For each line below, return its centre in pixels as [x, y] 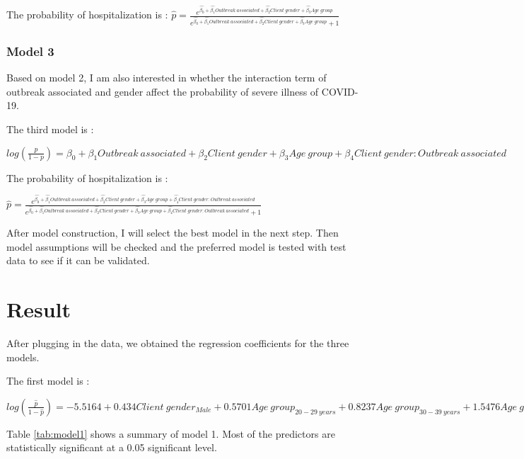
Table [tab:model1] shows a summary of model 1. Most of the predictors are [171, 433]
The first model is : [48, 381]
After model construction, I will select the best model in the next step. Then [173, 233]
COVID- [340, 91]
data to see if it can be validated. [78, 260]
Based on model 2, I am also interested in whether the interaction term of [167, 78]
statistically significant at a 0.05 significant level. [112, 447]
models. [23, 357]
